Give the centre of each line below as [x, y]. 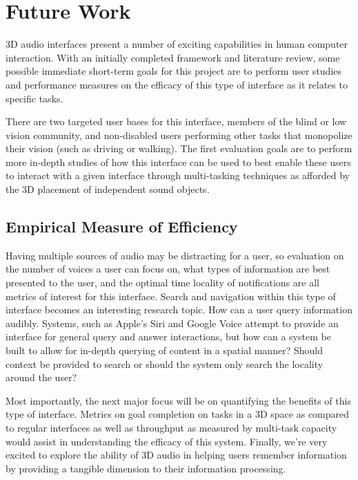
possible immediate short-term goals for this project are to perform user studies [174, 71]
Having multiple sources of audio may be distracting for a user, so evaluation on [175, 255]
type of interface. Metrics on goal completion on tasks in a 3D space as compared [178, 414]
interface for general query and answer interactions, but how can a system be [168, 336]
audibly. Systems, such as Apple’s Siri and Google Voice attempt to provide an [172, 323]
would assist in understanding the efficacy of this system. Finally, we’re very [167, 441]
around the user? [41, 377]
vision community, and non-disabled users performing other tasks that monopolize [179, 135]
